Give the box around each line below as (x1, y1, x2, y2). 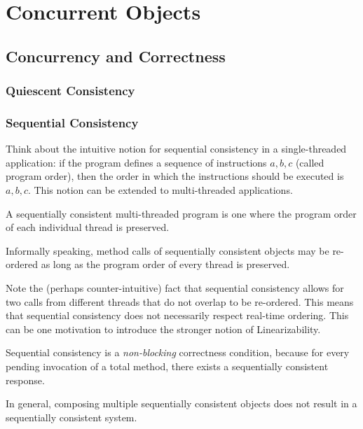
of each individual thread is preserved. (6, 220, 170, 234)
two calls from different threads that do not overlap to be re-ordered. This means (6, 294, 354, 309)
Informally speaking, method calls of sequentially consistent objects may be (6, 243, 329, 258)
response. (6, 372, 45, 387)
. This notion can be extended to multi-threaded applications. (27, 183, 293, 197)
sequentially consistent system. (6, 409, 137, 424)
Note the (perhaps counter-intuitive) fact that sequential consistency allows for (6, 280, 344, 295)
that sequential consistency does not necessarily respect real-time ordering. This (6, 308, 349, 323)
